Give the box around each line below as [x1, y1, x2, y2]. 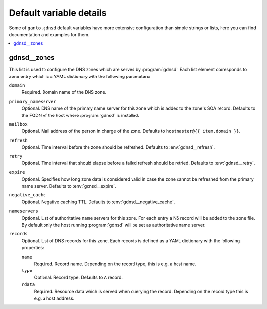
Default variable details [9, 7, 107, 18]
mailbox [9, 121, 28, 127]
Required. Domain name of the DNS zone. [21, 89, 107, 95]
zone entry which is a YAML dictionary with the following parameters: [9, 73, 151, 79]
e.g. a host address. [34, 295, 75, 301]
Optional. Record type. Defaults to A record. [34, 274, 123, 280]
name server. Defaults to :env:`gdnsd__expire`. [21, 183, 116, 189]
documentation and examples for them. [9, 31, 89, 37]
